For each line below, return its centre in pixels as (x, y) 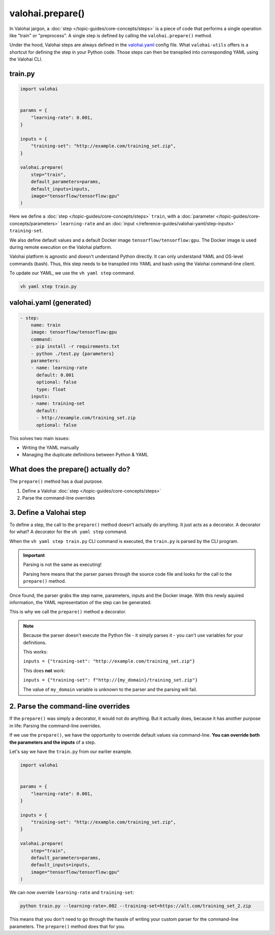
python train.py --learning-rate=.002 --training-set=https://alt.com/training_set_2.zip (136, 906)
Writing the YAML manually (50, 447)
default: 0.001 (55, 375)
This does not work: (44, 670)
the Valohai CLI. (26, 59)
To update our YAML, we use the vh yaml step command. (72, 273)
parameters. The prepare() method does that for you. (67, 926)
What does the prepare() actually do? (70, 469)
